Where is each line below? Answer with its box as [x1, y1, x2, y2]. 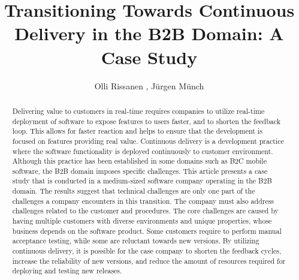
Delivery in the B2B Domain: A [14, 21, 284, 46]
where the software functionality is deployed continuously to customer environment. [12, 146, 273, 156]
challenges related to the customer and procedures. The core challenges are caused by [12, 206, 279, 216]
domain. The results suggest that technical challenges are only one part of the [12, 186, 255, 196]
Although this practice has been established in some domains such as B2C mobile [12, 156, 267, 166]
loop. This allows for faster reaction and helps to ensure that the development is [12, 126, 262, 136]
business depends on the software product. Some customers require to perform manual [12, 225, 282, 236]
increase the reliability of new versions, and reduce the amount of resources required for [12, 255, 286, 266]
